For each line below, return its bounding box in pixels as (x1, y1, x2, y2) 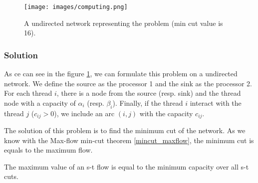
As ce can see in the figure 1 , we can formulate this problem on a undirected (4, 68, 238, 79)
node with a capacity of (4, 97, 76, 108)
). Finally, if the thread (112, 97, 183, 108)
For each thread (4, 88, 52, 98)
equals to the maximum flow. (4, 145, 93, 155)
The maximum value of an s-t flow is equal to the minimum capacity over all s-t (4, 161, 249, 172)
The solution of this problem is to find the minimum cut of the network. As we (4, 125, 246, 136)
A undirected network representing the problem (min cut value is (24, 17, 223, 28)
